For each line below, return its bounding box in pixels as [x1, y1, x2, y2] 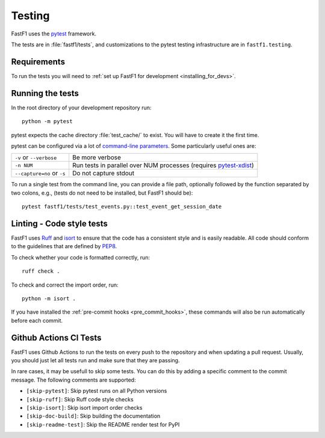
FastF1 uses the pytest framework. [11, 30, 96, 37]
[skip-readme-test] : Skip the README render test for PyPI [26, 421, 180, 428]
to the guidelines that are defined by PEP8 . [11, 243, 117, 250]
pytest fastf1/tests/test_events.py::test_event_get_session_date [22, 203, 222, 210]
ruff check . [22, 268, 60, 275]
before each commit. [11, 317, 63, 324]
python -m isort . [22, 295, 76, 302]
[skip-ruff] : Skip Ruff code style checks [26, 395, 134, 403]
